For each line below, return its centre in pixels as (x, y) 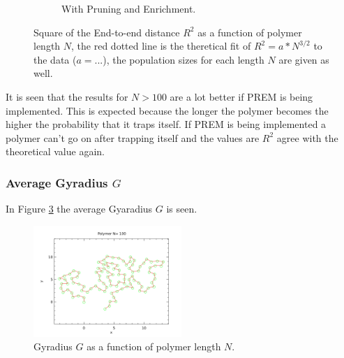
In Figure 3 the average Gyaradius (79, 209)
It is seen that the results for (67, 96)
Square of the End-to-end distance (107, 32)
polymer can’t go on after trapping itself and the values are (133, 137)
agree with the (307, 137)
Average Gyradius (57, 182)
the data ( (55, 59)
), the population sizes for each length (184, 59)
